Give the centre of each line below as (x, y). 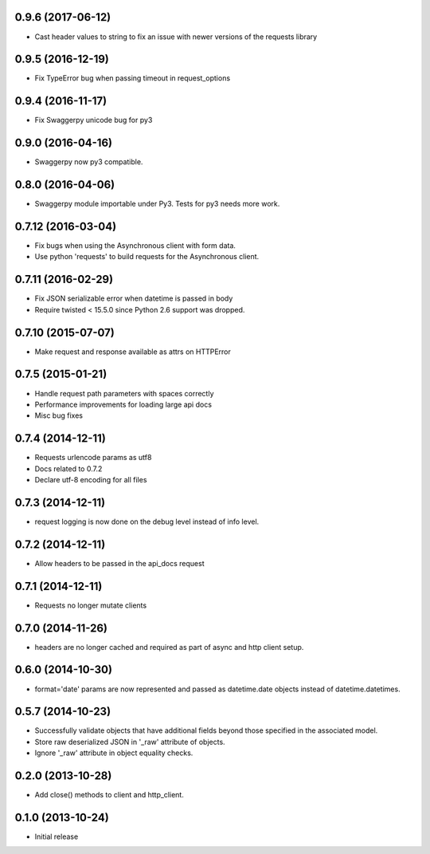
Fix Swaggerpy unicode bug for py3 (94, 120)
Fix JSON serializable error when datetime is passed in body (134, 298)
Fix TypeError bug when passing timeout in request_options (133, 78)
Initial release (57, 836)
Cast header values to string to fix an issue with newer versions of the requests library (176, 37)
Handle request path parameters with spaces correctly (124, 393)
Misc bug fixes (59, 415)
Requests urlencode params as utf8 (93, 458)
